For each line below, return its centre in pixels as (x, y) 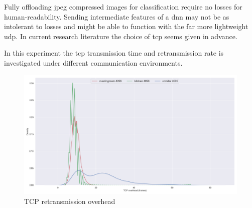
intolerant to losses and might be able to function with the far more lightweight (126, 26)
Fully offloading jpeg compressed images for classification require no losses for (123, 7)
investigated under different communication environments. (93, 62)
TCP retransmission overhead (70, 201)
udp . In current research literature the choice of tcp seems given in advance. (121, 36)
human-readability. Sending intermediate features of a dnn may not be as (117, 16)
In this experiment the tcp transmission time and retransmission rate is (114, 53)
